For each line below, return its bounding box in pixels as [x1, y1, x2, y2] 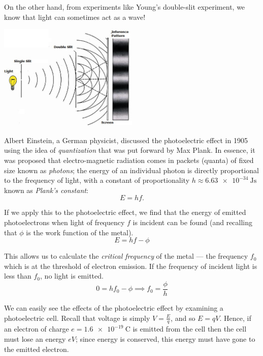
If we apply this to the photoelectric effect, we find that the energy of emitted [4, 207, 246, 217]
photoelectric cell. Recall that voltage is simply [4, 312, 150, 323]
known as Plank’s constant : [4, 184, 88, 195]
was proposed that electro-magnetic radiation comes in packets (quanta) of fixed [4, 155, 254, 166]
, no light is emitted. [40, 270, 104, 281]
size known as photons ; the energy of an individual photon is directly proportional [4, 165, 259, 175]
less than [4, 270, 31, 281]
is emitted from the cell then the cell [133, 323, 247, 334]
